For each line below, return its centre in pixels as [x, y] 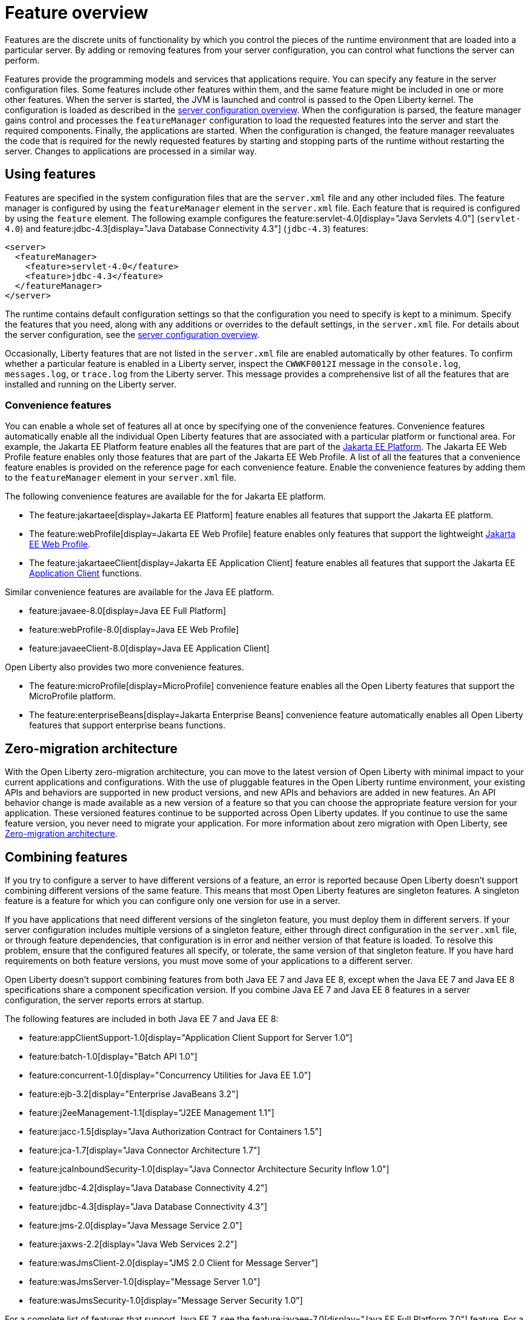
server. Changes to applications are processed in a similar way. [131, 151]
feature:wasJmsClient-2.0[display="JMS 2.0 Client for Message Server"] [174, 1263]
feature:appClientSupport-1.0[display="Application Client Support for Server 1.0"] [191, 1038]
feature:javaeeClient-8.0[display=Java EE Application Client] [149, 648]
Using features [51, 174]
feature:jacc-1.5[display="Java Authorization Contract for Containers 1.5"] [176, 1132]
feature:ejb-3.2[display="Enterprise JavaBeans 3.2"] [134, 1094]
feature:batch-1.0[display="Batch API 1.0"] [113, 1057]
